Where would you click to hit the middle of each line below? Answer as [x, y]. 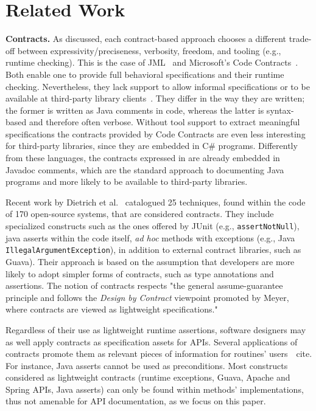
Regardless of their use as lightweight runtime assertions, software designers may [156, 329]
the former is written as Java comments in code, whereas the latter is [135, 110]
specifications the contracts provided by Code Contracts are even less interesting [156, 133]
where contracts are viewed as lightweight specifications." [112, 309]
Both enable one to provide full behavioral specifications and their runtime [145, 74]
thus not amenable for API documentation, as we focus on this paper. [136, 401]
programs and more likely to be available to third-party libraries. [127, 181]
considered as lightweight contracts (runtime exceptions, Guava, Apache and [148, 377]
